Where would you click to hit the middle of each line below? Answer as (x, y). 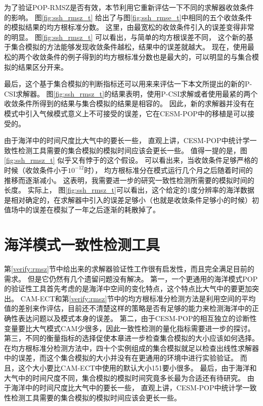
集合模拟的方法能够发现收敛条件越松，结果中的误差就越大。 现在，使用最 (133, 47)
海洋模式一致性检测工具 (82, 244)
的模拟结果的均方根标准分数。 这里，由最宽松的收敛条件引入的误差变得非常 (129, 27)
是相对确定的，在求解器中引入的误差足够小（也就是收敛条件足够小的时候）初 (131, 199)
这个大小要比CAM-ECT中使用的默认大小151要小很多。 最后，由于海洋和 (137, 367)
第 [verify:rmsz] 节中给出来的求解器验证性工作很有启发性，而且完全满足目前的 (129, 268)
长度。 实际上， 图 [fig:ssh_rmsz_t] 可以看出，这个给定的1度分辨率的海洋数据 (129, 190)
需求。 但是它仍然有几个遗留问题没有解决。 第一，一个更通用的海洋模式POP (131, 278)
